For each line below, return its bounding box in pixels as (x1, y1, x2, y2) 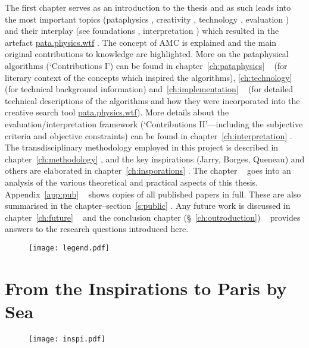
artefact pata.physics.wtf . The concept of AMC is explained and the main (5, 36, 277, 48)
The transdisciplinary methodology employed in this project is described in (5, 141, 279, 153)
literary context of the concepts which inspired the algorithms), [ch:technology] (5, 71, 292, 83)
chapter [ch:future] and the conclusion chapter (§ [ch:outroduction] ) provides (5, 211, 301, 223)
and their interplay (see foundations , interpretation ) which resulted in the (5, 24, 279, 37)
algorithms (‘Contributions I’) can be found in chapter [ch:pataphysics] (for (5, 59, 288, 71)
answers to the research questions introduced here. (5, 222, 189, 235)
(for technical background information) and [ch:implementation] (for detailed (5, 83, 294, 95)
